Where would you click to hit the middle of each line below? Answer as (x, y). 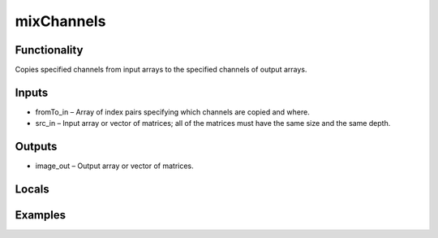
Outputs (36, 147)
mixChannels (60, 21)
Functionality (49, 50)
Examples (41, 215)
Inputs (32, 92)
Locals (32, 190)
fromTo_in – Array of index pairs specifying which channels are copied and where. (172, 112)
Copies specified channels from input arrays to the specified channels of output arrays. (161, 70)
